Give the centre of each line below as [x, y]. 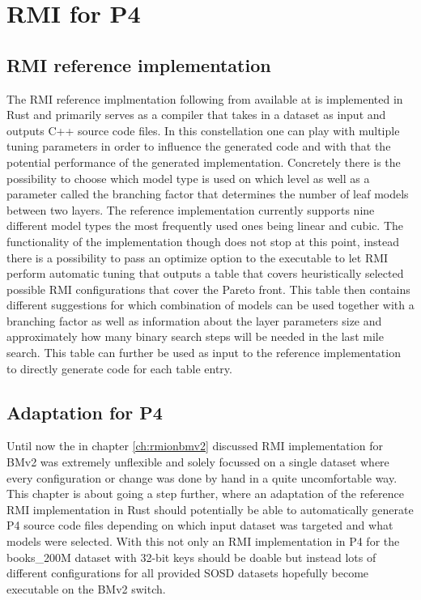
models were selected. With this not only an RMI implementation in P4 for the [203, 541]
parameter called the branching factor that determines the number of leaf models [208, 194]
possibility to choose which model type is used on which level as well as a [188, 178]
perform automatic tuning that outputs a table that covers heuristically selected [205, 273]
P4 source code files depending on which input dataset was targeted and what [200, 525]
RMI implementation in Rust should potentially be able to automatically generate [210, 509]
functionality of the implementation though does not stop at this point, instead [203, 241]
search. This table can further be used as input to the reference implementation [204, 353]
